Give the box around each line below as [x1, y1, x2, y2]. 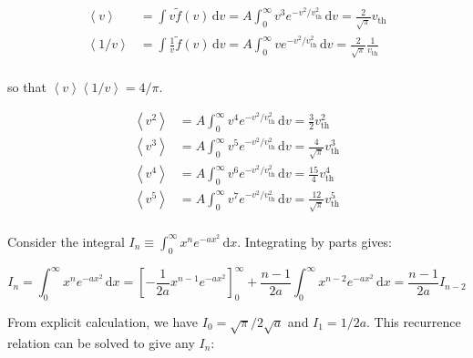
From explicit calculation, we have [7, 312, 199, 332]
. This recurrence [366, 312, 461, 332]
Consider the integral [7, 231, 125, 251]
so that [7, 77, 46, 97]
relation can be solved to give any [7, 332, 195, 352]
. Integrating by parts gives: [237, 231, 392, 251]
